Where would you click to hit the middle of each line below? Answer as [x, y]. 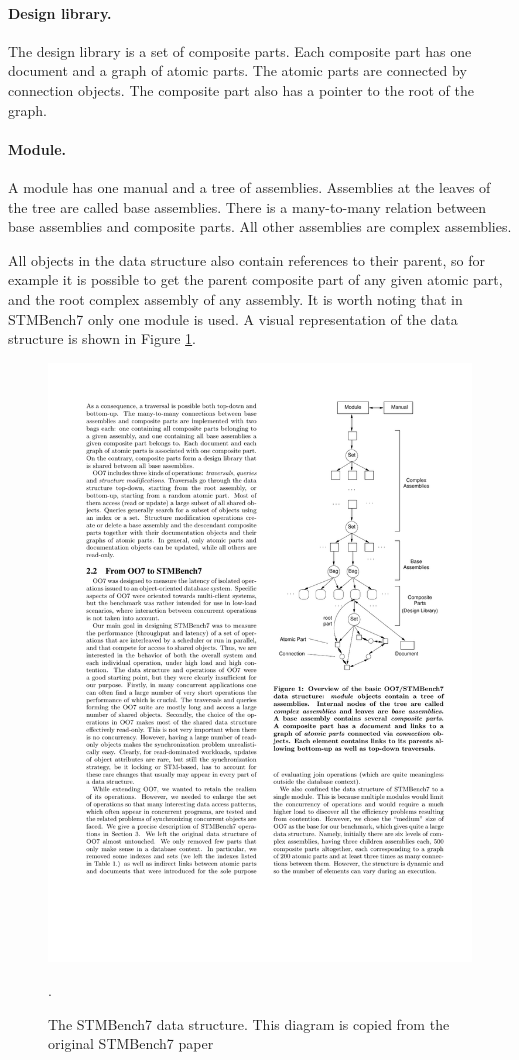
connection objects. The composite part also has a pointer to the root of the [241, 89]
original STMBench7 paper [131, 1043]
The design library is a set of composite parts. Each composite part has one [240, 50]
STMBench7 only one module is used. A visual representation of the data [233, 318]
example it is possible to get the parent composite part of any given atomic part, [255, 279]
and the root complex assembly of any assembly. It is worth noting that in [235, 298]
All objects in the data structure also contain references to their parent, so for [247, 259]
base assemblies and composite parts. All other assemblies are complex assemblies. [260, 226]
